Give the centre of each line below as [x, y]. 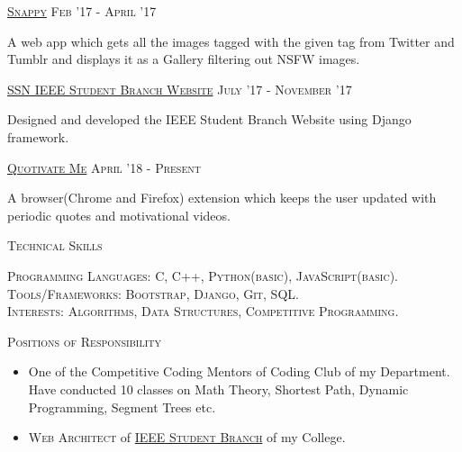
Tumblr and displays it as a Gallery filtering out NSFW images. [184, 59]
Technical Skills [55, 245]
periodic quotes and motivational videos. [119, 215]
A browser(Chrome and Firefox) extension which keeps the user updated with [222, 198]
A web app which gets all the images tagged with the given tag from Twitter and [231, 41]
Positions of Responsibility [84, 341]
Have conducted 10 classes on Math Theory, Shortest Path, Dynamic [218, 389]
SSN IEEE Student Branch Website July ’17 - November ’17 [180, 89]
